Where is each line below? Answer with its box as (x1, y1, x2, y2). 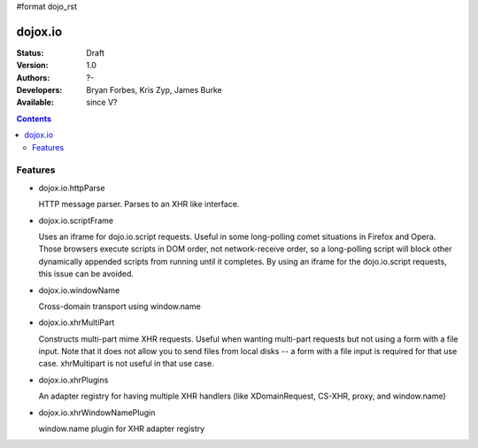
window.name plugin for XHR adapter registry (38, 423, 205, 434)
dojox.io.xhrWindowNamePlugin (38, 407, 156, 418)
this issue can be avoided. (38, 268, 135, 279)
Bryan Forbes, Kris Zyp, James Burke (86, 85, 223, 96)
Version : (16, 60, 49, 71)
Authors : (16, 72, 50, 83)
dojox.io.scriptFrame (38, 215, 114, 226)
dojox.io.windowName (38, 284, 120, 296)
